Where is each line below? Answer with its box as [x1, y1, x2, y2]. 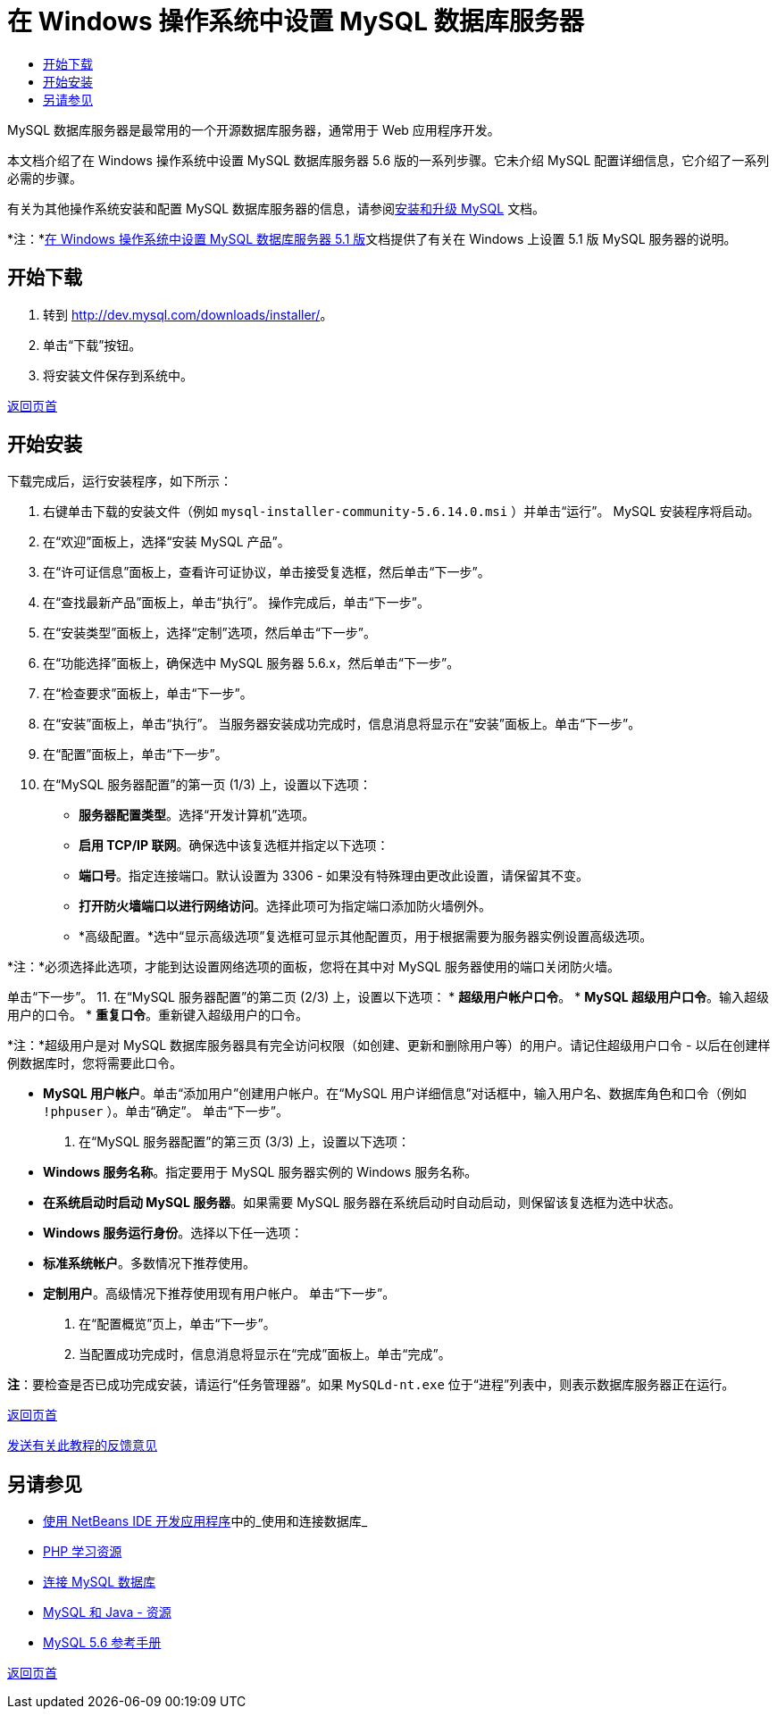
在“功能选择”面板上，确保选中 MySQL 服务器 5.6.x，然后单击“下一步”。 [43, 655, 460, 671]
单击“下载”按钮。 [43, 337, 142, 353]
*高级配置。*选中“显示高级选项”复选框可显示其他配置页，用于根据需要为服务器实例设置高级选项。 [79, 929, 653, 945]
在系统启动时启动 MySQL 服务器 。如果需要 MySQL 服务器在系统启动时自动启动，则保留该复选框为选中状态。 [43, 1195, 681, 1211]
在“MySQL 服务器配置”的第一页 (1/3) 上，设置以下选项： [43, 777, 372, 793]
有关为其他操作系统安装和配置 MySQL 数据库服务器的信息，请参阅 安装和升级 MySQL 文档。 [7, 200, 546, 216]
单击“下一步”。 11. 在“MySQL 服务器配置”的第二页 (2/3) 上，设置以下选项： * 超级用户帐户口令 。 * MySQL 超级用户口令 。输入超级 [7, 989, 770, 1005]
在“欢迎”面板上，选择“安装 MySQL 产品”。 [43, 534, 290, 550]
